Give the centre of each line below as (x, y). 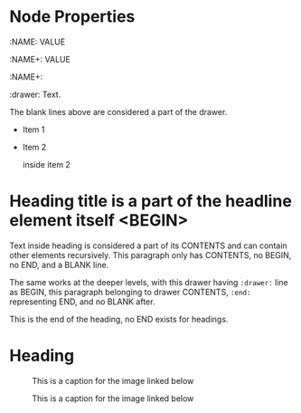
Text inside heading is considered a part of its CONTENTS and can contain (148, 245)
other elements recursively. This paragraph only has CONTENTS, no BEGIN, (150, 255)
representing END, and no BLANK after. (82, 302)
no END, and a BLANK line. (59, 264)
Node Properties (72, 17)
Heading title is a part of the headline (150, 202)
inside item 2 (46, 164)
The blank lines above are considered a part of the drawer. (118, 111)
